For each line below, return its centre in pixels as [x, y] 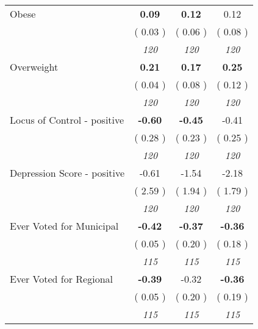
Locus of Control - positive [67, 120]
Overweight [34, 67]
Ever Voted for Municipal [64, 226]
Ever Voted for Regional [61, 279]
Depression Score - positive [67, 173]
